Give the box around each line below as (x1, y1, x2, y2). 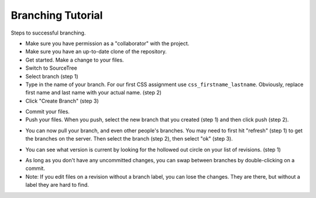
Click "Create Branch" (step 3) (25, 97, 99, 104)
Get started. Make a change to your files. (25, 56, 124, 63)
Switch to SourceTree (25, 64, 77, 71)
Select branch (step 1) (25, 73, 78, 80)
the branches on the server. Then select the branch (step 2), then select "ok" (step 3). (25, 135, 233, 142)
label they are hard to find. (25, 182, 89, 189)
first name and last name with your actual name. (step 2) (25, 89, 162, 96)
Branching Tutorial (11, 9, 103, 22)
